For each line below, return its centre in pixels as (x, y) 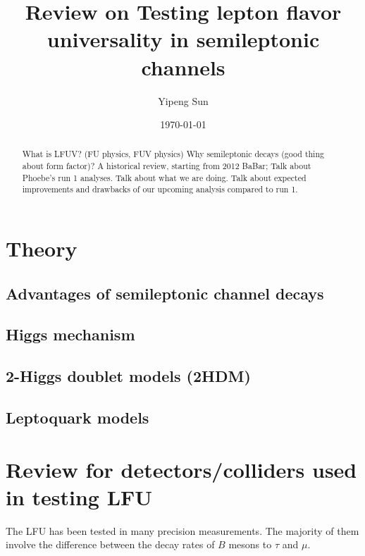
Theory (42, 248)
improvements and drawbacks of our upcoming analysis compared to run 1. (160, 189)
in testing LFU (79, 496)
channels (183, 67)
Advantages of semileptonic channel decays (165, 293)
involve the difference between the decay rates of (110, 544)
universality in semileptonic (183, 39)
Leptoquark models (78, 418)
